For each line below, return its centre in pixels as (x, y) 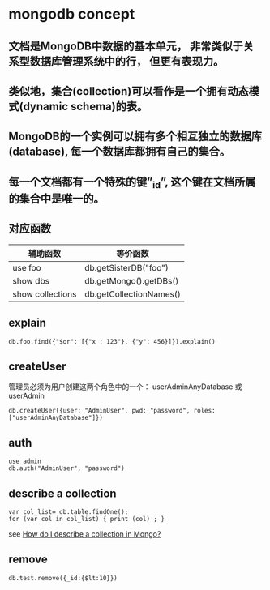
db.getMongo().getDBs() (132, 280)
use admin (25, 462)
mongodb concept (72, 14)
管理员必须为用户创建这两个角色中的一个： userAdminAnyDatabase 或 (125, 387)
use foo (27, 267)
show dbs (31, 280)
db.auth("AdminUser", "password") (67, 468)
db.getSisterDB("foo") (126, 267)
